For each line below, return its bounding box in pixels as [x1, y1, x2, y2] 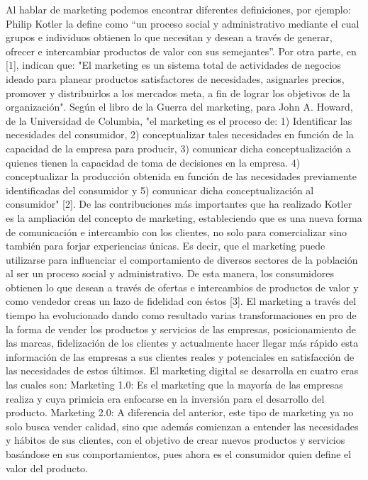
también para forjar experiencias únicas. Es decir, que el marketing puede [6, 238, 325, 253]
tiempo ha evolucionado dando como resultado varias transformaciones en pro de [6, 308, 357, 323]
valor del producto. [6, 460, 88, 475]
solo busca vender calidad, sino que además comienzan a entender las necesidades [6, 418, 359, 433]
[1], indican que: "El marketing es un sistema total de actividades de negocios [6, 57, 341, 72]
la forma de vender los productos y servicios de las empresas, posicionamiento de [6, 321, 356, 336]
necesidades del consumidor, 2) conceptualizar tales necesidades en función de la [6, 127, 354, 142]
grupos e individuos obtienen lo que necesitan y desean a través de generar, [6, 30, 333, 45]
